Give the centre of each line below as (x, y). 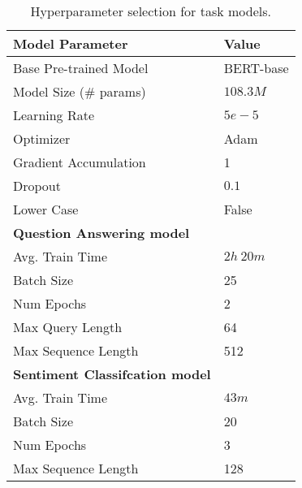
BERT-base (256, 68)
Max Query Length (68, 327)
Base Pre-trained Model (81, 68)
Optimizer (42, 138)
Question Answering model (101, 233)
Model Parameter (71, 43)
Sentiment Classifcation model (112, 374)
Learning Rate (54, 115)
